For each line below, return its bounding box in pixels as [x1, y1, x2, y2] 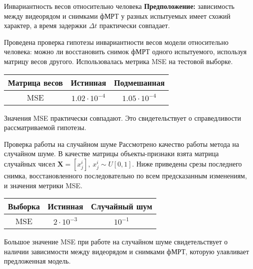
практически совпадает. [99, 20, 170, 31]
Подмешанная [114, 76, 165, 88]
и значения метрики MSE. [4, 180, 83, 190]
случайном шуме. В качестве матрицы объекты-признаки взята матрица [4, 148, 219, 159]
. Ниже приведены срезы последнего [132, 158, 242, 168]
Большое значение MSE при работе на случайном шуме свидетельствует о [4, 236, 228, 247]
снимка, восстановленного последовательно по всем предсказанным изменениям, [4, 170, 247, 180]
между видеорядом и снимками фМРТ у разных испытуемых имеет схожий [4, 10, 231, 21]
